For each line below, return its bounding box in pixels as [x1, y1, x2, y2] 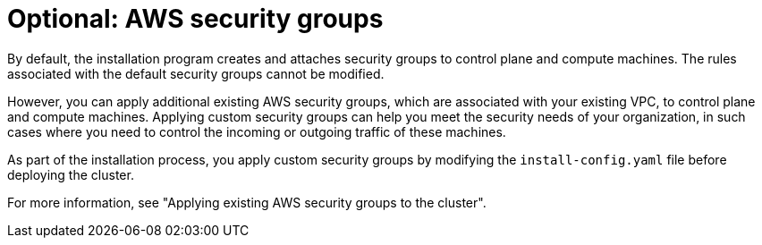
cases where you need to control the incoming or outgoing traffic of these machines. [7, 123, 506, 139]
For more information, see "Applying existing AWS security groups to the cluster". [7, 194, 487, 210]
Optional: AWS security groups [7, 4, 384, 34]
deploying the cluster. [7, 166, 134, 182]
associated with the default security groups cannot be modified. [7, 65, 385, 81]
